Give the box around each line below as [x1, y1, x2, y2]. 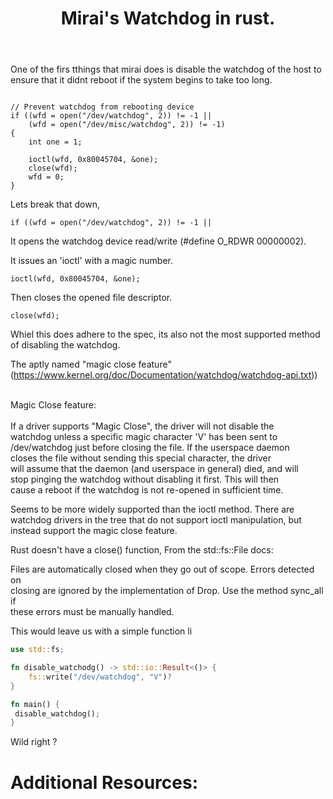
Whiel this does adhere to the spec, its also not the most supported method [10, 328, 321, 341]
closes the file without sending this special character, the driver [10, 452, 272, 464]
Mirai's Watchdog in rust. [60, 7, 276, 30]
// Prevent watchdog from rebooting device [10, 102, 195, 112]
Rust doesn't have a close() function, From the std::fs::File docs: [10, 544, 274, 556]
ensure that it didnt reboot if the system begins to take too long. [10, 74, 273, 86]
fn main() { [10, 699, 60, 709]
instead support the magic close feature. [10, 525, 178, 537]
